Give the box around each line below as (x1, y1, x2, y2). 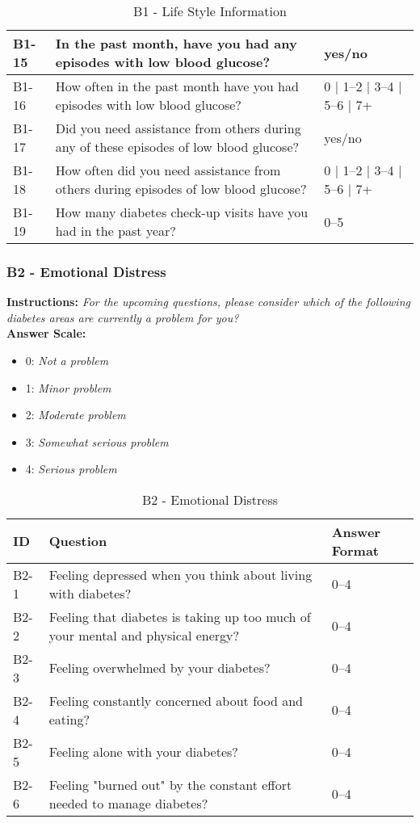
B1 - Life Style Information (133, 2, 287, 20)
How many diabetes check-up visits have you (55, 203, 309, 221)
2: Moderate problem (25, 406, 126, 423)
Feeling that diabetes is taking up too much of (48, 607, 311, 626)
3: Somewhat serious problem (25, 433, 169, 450)
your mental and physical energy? (48, 625, 240, 645)
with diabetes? (48, 583, 132, 603)
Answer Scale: (6, 325, 86, 342)
